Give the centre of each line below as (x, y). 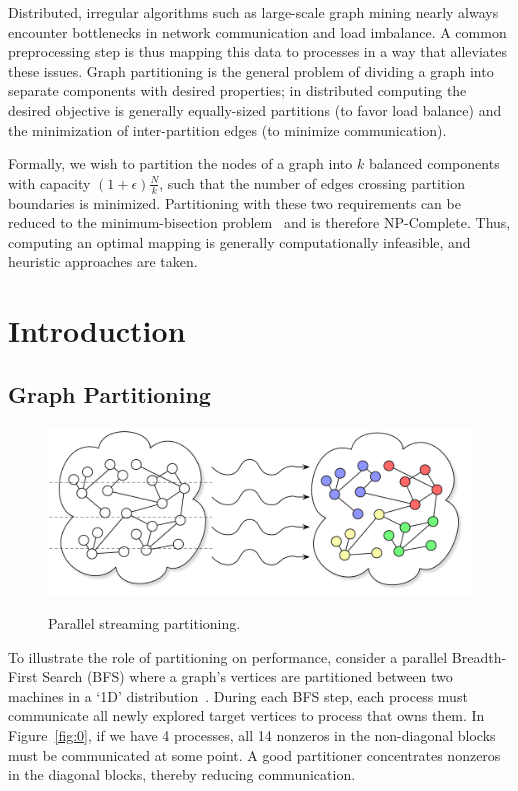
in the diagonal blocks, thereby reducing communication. (182, 774)
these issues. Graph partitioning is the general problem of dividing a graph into (251, 70)
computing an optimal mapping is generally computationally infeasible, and (239, 241)
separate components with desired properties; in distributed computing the (237, 90)
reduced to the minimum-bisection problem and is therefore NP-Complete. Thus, (259, 222)
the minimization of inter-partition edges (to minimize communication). (227, 129)
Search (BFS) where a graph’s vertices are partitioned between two (247, 676)
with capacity (49, 182)
